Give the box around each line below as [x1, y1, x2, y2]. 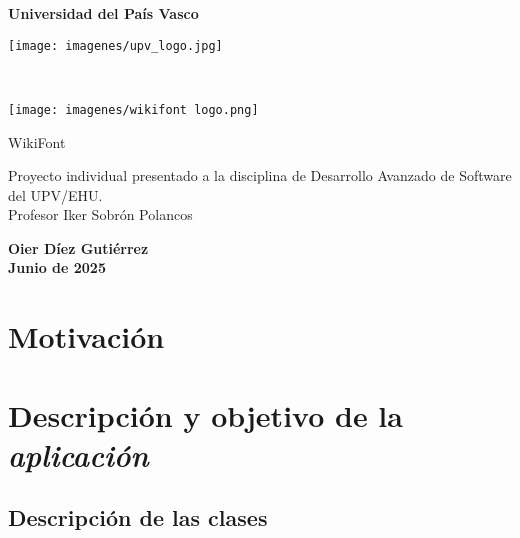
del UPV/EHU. [8, 184, 103, 205]
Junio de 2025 [8, 257, 106, 278]
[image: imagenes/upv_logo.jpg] [8, 38, 223, 53]
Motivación [8, 316, 165, 357]
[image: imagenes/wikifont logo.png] [8, 102, 259, 117]
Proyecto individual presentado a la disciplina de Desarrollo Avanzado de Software [8, 165, 512, 186]
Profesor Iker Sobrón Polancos [8, 204, 193, 225]
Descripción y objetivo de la [8, 394, 403, 435]
